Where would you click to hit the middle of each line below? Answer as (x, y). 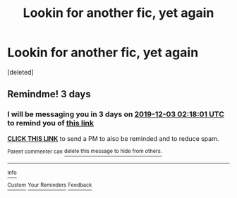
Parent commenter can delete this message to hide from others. (85, 151)
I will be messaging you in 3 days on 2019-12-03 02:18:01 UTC (116, 114)
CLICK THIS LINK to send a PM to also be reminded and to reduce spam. (113, 138)
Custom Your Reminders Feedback (50, 185)
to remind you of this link (50, 123)
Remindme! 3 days (49, 94)
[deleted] (20, 72)
